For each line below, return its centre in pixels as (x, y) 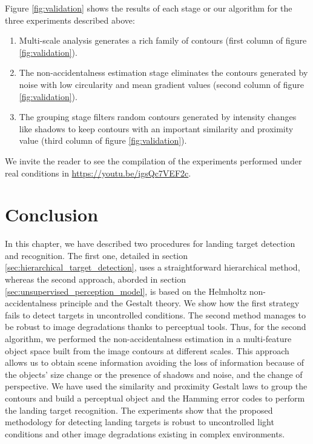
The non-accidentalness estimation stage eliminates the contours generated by (163, 72)
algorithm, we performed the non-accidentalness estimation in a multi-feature (148, 338)
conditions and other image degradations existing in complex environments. (145, 433)
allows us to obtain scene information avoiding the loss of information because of (155, 362)
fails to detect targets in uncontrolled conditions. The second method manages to (156, 314)
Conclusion (52, 214)
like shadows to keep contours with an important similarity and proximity (156, 128)
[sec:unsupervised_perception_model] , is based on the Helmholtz (126, 291)
